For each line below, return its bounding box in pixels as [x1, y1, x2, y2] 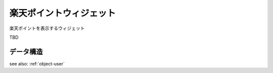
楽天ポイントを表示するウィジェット [9, 25, 85, 31]
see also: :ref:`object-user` [9, 60, 65, 66]
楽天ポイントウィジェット [9, 8, 116, 19]
